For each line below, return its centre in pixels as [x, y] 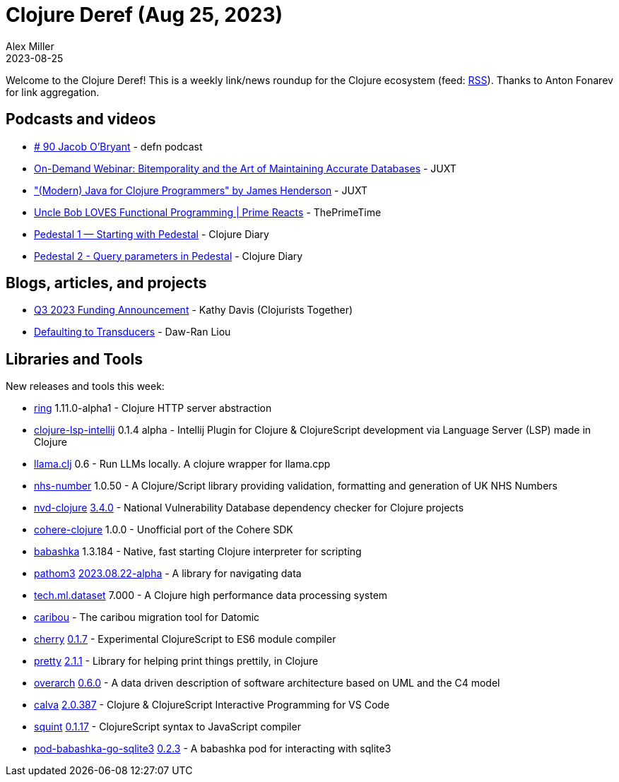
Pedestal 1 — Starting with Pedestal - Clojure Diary [152, 234]
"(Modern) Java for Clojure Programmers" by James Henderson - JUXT [201, 190]
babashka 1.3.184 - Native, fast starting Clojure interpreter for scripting [198, 552]
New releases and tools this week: [85, 386]
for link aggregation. [53, 92]
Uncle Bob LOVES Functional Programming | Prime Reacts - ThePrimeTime [208, 212]
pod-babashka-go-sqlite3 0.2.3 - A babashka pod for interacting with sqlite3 [213, 749]
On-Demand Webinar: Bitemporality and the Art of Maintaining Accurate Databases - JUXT [245, 168]
